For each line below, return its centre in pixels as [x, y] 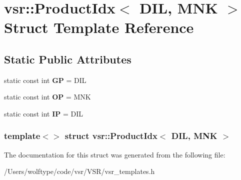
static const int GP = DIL [45, 80]
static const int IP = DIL [44, 113]
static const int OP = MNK [47, 97]
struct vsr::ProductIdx [111, 136]
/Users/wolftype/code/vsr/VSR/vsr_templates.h [79, 171]
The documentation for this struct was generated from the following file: [115, 154]
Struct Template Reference [99, 27]
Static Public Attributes [68, 59]
